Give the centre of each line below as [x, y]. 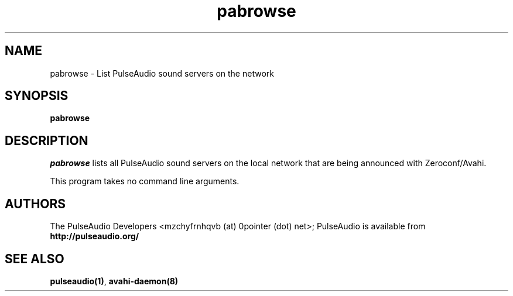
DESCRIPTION [47, 140]
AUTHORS [35, 204]
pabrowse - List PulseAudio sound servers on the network [162, 73]
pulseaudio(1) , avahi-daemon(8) [114, 281]
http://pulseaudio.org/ [95, 236]
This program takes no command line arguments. [145, 181]
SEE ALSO [35, 259]
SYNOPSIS [37, 96]
